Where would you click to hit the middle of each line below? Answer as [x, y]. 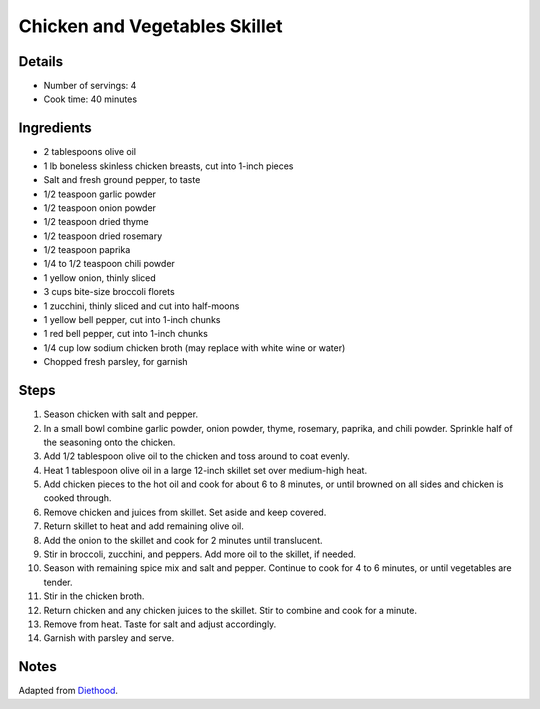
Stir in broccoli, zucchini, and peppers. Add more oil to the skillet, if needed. [200, 554]
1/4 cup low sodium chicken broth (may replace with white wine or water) [194, 347]
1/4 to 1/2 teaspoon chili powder [109, 264]
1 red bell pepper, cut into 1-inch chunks [126, 334]
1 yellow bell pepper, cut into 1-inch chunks [132, 320]
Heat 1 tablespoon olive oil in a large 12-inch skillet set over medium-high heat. [205, 470]
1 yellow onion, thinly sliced [100, 277]
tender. [58, 582]
